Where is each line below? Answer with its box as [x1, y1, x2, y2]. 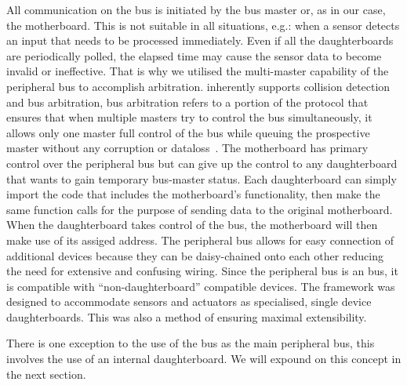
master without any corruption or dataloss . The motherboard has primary [6, 140, 369, 156]
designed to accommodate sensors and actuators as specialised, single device [6, 293, 372, 310]
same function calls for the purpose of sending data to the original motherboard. [6, 201, 393, 217]
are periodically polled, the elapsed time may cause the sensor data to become [6, 47, 382, 64]
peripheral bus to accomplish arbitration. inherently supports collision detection [6, 78, 391, 94]
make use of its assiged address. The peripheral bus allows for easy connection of [6, 231, 394, 248]
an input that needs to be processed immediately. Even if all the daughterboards [6, 32, 394, 49]
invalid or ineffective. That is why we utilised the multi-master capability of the [6, 63, 389, 79]
